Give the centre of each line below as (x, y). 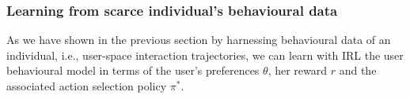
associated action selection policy (87, 86)
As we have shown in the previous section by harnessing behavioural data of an (199, 40)
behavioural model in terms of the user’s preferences (133, 70)
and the (358, 70)
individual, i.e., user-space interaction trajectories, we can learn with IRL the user (205, 55)
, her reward (298, 70)
